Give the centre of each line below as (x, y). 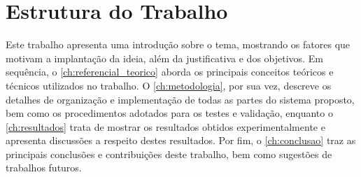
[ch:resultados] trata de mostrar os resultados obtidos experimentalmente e (165, 126)
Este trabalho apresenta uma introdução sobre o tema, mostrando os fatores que (178, 44)
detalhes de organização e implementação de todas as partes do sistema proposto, (180, 99)
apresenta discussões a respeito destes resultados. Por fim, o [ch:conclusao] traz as (181, 140)
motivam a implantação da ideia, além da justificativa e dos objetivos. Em (164, 58)
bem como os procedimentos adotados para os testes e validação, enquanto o (169, 113)
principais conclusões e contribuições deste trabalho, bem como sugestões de (169, 154)
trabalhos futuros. (44, 168)
